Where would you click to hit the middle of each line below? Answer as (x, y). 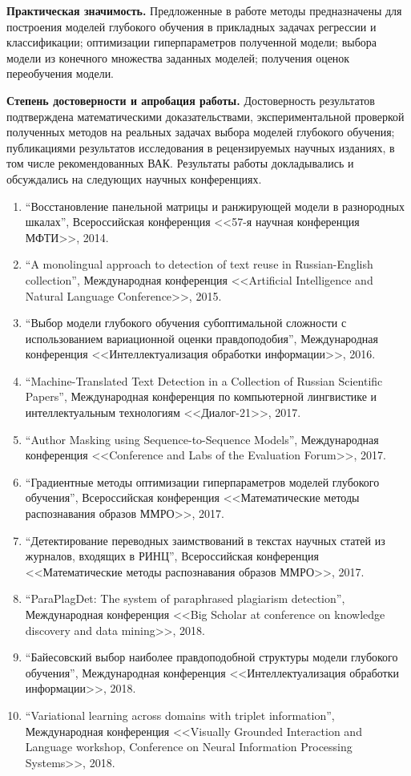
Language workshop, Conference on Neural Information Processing (189, 747)
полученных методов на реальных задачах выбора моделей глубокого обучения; (201, 132)
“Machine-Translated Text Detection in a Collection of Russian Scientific (204, 380)
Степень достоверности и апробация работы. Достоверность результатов (191, 100)
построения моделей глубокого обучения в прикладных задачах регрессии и (191, 26)
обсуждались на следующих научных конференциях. (134, 178)
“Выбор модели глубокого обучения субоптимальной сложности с (186, 323)
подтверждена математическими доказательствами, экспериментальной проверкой (205, 116)
